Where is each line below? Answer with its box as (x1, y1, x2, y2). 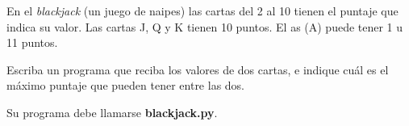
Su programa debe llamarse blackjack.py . (6, 103, 218, 120)
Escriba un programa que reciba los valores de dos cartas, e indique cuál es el (6, 61, 389, 78)
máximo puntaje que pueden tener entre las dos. (6, 77, 245, 94)
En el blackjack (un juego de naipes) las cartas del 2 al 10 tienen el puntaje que (6, 2, 399, 19)
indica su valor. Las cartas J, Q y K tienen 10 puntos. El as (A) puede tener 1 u (6, 18, 403, 35)
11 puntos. (6, 34, 58, 51)
